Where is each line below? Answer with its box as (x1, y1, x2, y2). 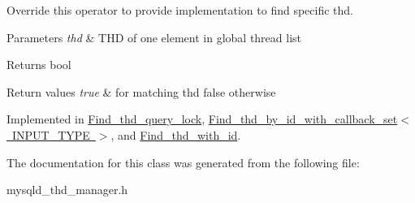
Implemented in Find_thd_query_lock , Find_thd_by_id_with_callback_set (6, 110, 398, 127)
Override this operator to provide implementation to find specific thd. (6, 2, 353, 18)
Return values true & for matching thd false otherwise (6, 83, 276, 100)
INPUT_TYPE (11, 126, 90, 143)
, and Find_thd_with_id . (110, 126, 241, 143)
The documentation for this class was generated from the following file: (6, 153, 360, 171)
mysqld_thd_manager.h (6, 181, 128, 198)
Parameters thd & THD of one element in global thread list (6, 28, 302, 45)
